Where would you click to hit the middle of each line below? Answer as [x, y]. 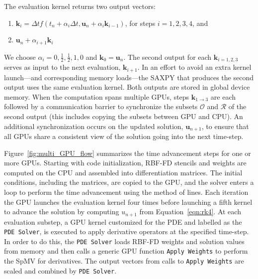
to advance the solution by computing [62, 211]
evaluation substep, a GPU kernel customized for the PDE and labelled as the [123, 221]
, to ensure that [225, 126]
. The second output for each [168, 57]
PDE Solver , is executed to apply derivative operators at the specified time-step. [127, 231]
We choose [20, 57]
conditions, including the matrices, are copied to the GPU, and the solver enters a [129, 182]
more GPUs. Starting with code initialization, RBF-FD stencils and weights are [125, 163]
